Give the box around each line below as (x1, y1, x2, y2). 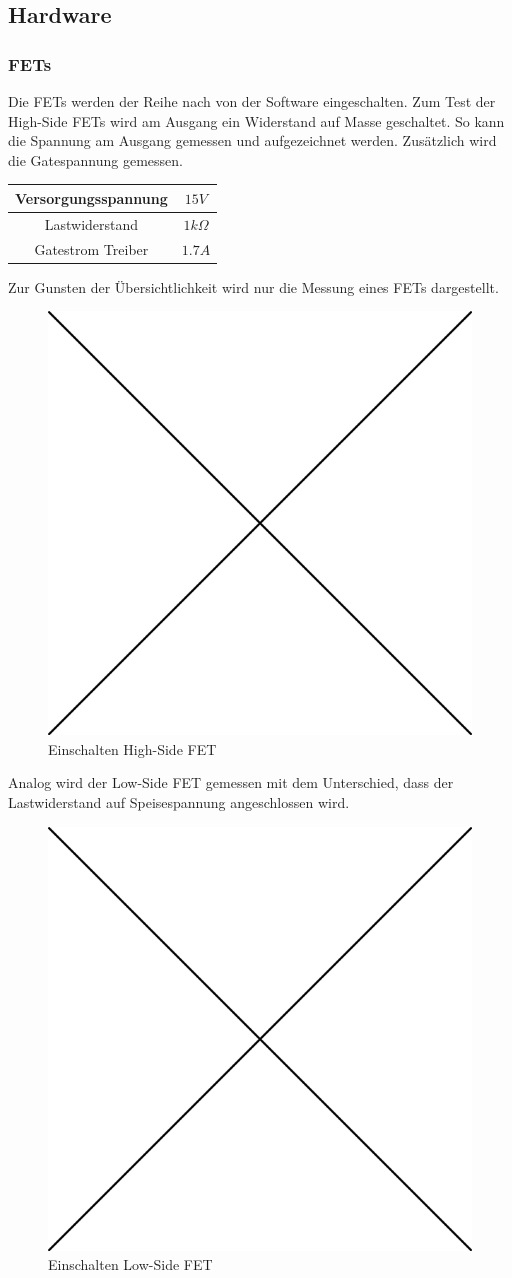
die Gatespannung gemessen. (8, 149, 183, 170)
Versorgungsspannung (15, 187, 168, 208)
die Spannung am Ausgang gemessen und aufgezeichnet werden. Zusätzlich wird (8, 130, 497, 151)
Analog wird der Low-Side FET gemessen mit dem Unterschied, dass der (8, 772, 454, 793)
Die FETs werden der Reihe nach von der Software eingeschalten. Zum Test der (8, 91, 496, 111)
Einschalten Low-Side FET (48, 1254, 213, 1275)
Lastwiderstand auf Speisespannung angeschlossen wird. (8, 792, 350, 813)
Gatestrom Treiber (34, 238, 149, 259)
